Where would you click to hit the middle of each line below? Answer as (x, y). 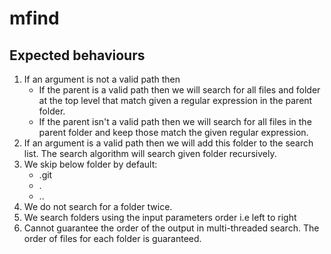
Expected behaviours (77, 55)
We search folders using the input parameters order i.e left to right (160, 217)
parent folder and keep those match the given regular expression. (173, 132)
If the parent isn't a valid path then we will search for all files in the (175, 121)
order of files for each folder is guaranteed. (112, 238)
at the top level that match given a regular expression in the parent (175, 100)
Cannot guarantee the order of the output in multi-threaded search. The (171, 228)
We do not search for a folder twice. (98, 206)
